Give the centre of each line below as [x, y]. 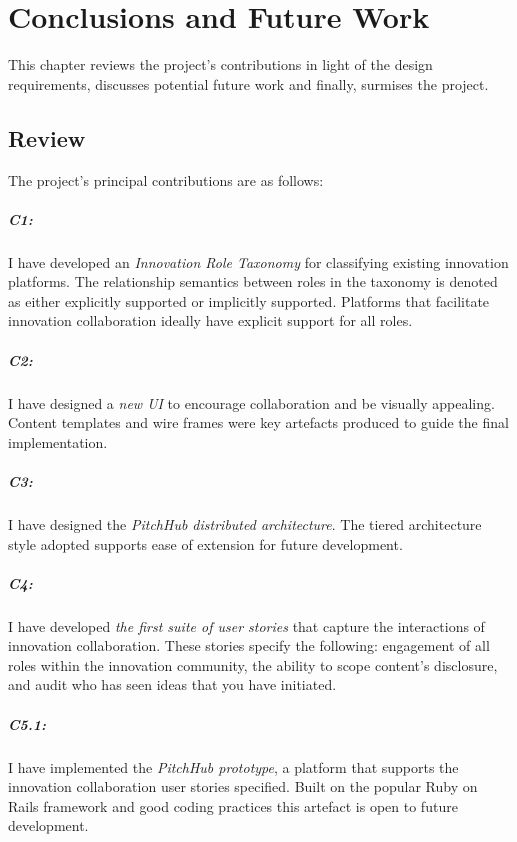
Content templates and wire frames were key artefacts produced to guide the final [258, 422]
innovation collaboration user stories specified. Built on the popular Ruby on [243, 786]
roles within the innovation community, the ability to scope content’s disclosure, [253, 664]
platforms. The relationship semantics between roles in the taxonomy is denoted [253, 281]
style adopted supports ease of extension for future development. [205, 543]
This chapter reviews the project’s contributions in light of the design [220, 64]
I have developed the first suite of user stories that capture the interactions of [246, 625]
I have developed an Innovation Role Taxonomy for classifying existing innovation [258, 261]
